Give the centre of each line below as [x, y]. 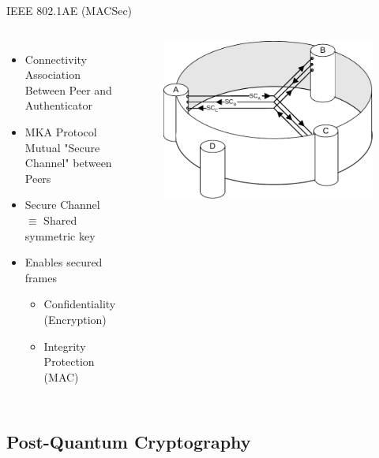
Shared [60, 220]
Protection [69, 361]
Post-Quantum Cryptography [129, 441]
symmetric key [60, 235]
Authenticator [59, 105]
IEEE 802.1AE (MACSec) [69, 10]
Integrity [65, 346]
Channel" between [68, 163]
